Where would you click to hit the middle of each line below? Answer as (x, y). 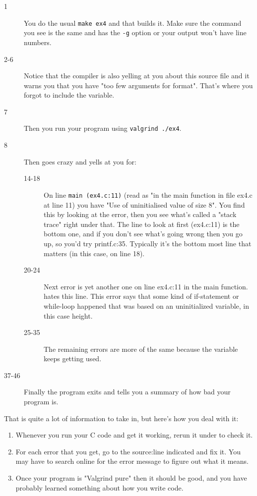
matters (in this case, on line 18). (94, 253)
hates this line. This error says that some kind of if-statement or (141, 296)
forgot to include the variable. (69, 95)
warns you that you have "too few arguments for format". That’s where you (138, 85)
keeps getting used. (73, 358)
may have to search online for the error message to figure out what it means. (132, 461)
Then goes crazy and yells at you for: (80, 161)
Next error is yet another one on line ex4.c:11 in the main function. (146, 286)
